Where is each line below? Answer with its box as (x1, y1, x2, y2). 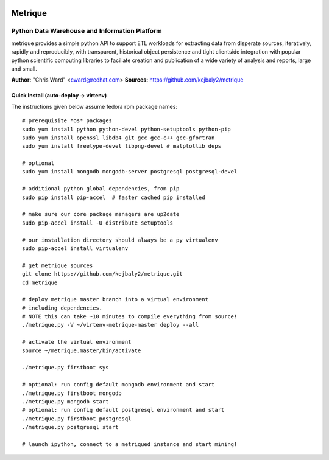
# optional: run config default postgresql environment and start (22, 406, 225, 414)
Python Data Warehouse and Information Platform (11, 27, 162, 35)
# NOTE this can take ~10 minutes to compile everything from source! (22, 313, 238, 320)
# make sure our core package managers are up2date (22, 211, 180, 218)
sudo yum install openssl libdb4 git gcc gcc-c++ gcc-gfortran (22, 134, 215, 141)
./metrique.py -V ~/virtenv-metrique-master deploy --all (22, 321, 199, 329)
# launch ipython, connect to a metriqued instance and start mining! (22, 441, 238, 447)
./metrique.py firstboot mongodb (22, 389, 122, 397)
